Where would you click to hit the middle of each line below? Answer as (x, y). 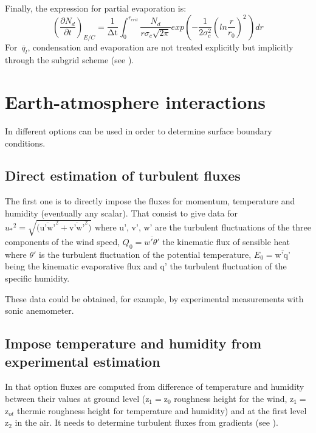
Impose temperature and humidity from (133, 343)
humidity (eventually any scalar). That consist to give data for (121, 213)
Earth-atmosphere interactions (135, 101)
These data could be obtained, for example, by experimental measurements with (154, 298)
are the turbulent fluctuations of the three (233, 227)
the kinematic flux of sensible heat (226, 242)
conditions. (25, 143)
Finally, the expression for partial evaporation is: (96, 8)
